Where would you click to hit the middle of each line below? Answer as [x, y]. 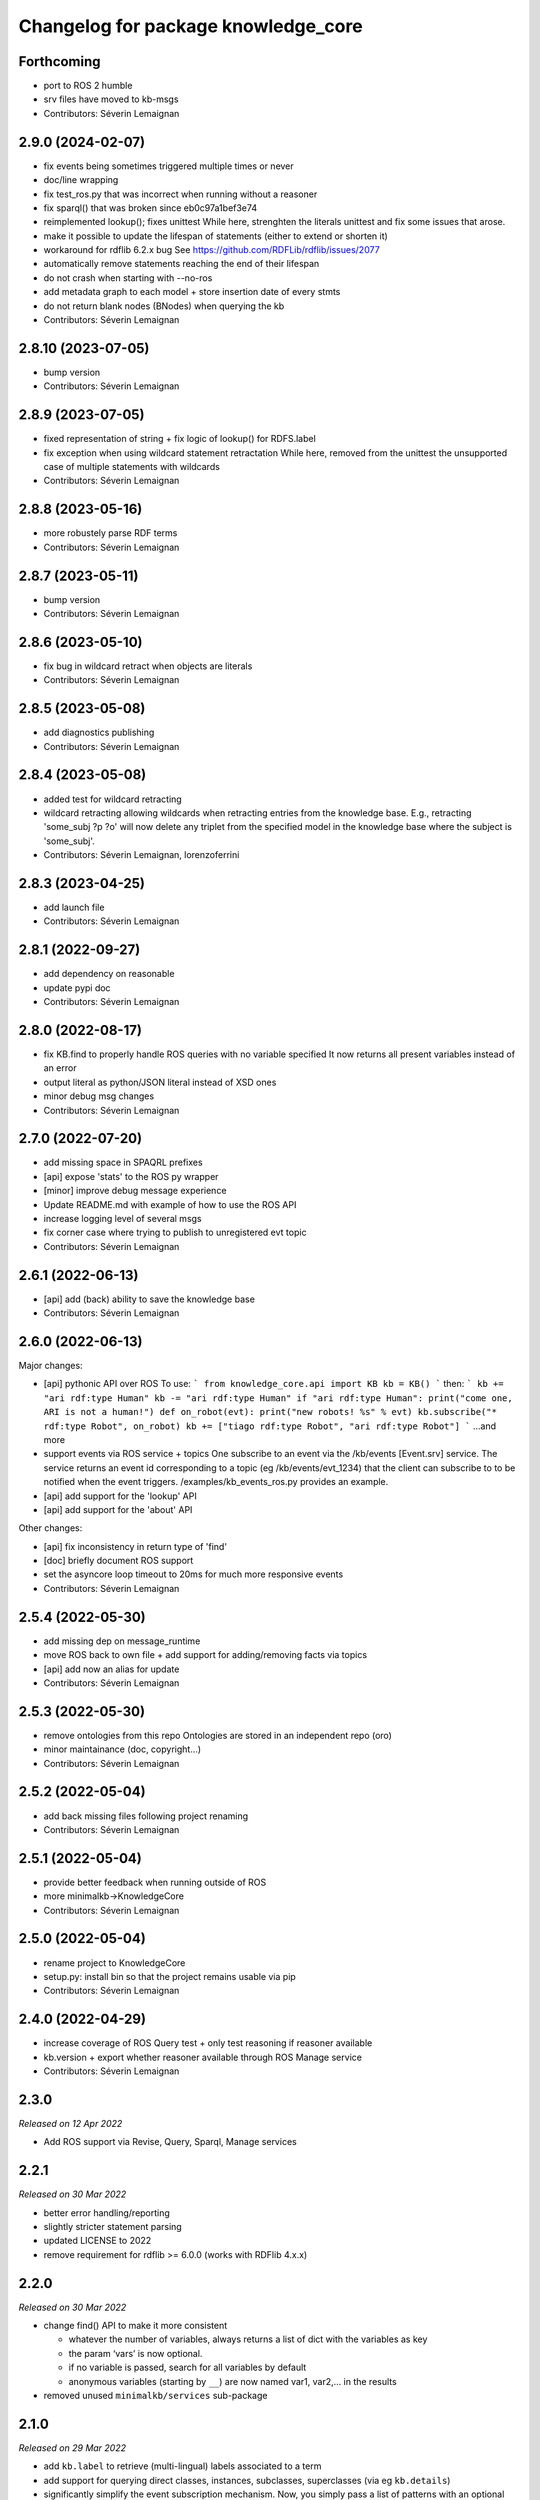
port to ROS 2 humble [88, 86]
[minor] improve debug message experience [135, 1191]
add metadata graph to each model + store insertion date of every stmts [192, 292]
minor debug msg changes [99, 1096]
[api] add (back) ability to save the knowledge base [149, 1299]
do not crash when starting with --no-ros [128, 277]
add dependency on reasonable [109, 974]
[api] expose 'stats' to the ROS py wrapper [131, 1176]
